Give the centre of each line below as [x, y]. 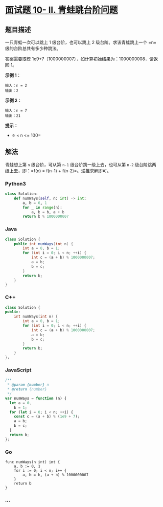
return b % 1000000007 [46, 217]
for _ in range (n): [43, 207]
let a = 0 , [21, 403]
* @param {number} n [28, 385]
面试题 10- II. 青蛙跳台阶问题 [62, 10]
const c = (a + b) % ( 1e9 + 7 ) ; [47, 416]
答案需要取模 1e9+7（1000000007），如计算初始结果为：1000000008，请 [80, 59]
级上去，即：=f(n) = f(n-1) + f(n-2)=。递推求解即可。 [58, 171]
